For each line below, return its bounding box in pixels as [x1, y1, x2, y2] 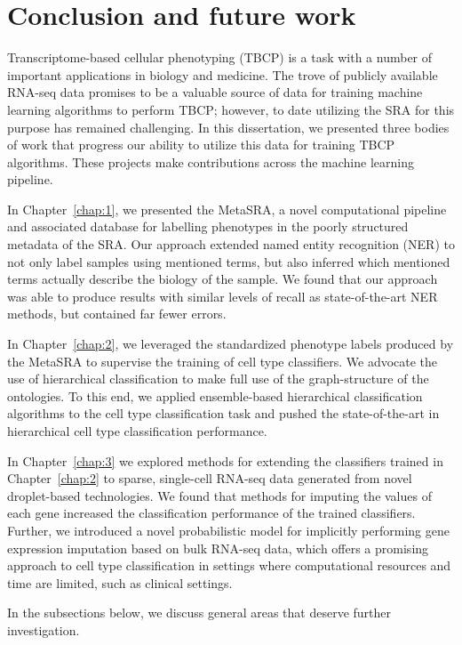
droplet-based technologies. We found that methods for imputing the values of [7, 486, 432, 504]
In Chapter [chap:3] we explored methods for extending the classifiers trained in [7, 451, 443, 470]
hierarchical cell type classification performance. [7, 422, 267, 439]
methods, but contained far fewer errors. [7, 304, 227, 323]
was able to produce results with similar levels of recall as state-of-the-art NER [7, 286, 438, 305]
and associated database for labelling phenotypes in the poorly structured [7, 217, 409, 236]
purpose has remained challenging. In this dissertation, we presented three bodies [7, 117, 450, 136]
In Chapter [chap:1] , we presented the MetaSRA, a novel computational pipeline [7, 199, 447, 218]
